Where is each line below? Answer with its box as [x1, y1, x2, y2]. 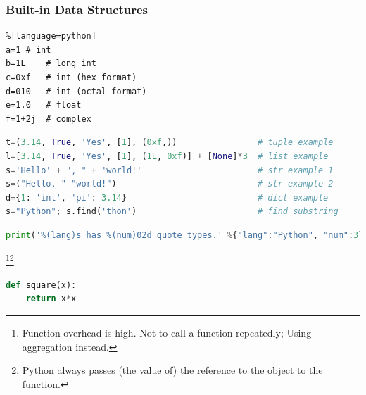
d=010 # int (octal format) [6, 86, 147, 96]
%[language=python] [6, 31, 96, 42]
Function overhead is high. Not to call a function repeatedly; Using [22, 325, 312, 339]
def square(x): [6, 280, 77, 290]
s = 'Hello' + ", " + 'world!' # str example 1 [6, 165, 334, 175]
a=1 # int [6, 44, 51, 55]
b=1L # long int [6, 58, 96, 69]
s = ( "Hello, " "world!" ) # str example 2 [6, 179, 334, 189]
